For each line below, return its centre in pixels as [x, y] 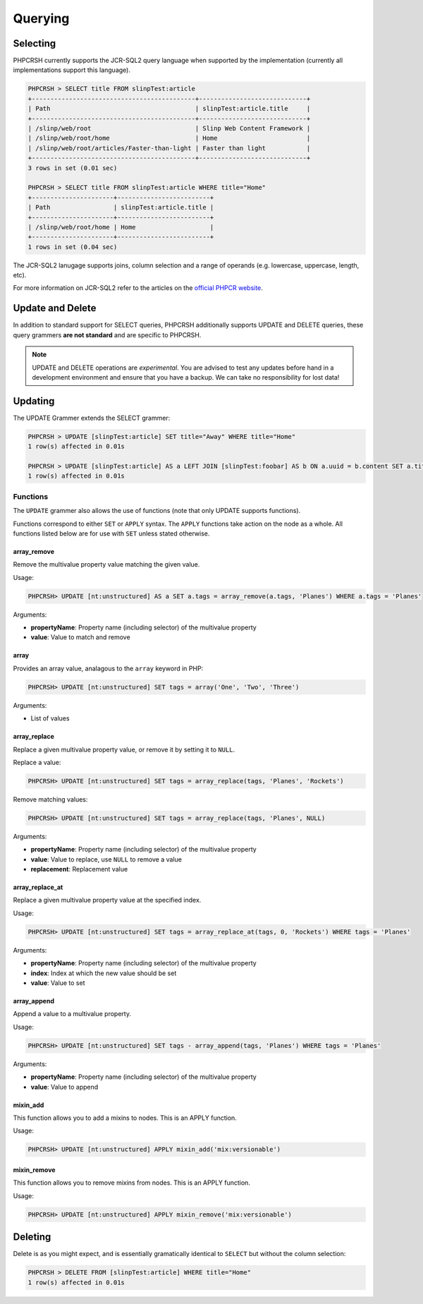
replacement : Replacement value [79, 869]
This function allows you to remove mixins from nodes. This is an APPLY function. [131, 1183]
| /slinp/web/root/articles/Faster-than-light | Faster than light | [169, 148]
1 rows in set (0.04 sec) [73, 247]
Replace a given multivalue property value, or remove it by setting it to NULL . [124, 749]
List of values [50, 718]
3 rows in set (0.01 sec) [73, 168]
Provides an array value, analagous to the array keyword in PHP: [108, 668]
